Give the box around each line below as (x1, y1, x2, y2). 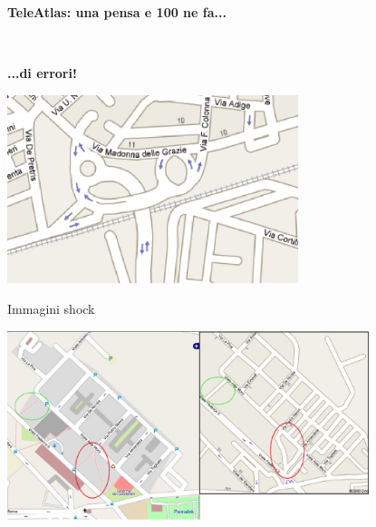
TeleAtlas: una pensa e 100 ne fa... (7, 3, 227, 21)
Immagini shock (7, 299, 95, 318)
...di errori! (7, 63, 77, 83)
